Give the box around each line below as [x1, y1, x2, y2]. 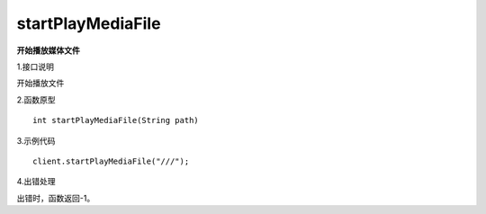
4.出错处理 [16, 176, 56, 187]
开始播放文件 [16, 77, 65, 89]
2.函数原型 [16, 94, 56, 105]
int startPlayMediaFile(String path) [32, 115, 200, 126]
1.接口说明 [16, 61, 54, 72]
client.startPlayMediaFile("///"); [32, 156, 190, 166]
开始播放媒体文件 [16, 45, 80, 56]
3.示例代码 [16, 135, 56, 146]
